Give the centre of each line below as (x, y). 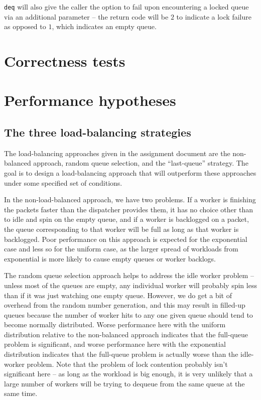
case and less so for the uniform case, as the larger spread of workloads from (121, 249)
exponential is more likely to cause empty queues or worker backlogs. (110, 258)
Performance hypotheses (90, 100)
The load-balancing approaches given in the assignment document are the (117, 153)
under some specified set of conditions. (63, 182)
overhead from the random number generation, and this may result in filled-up (125, 305)
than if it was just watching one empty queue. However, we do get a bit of (118, 295)
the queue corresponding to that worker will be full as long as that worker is (121, 229)
